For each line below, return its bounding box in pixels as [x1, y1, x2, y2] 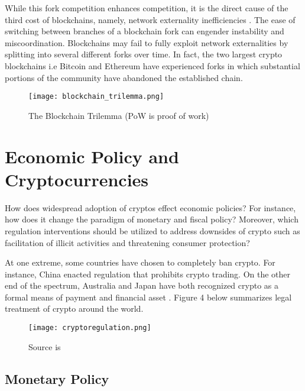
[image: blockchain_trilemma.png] [28, 92, 164, 101]
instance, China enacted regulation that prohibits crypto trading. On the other [5, 267, 291, 280]
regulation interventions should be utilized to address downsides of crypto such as [5, 224, 300, 237]
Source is [28, 340, 61, 353]
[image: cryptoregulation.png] [28, 324, 151, 332]
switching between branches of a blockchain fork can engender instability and [5, 25, 284, 37]
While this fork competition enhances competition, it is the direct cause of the [5, 2, 288, 14]
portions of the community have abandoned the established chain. [5, 71, 243, 83]
